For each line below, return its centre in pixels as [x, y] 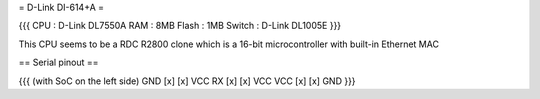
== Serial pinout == [58, 62]
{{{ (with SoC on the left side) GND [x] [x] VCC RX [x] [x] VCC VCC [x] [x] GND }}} [187, 81]
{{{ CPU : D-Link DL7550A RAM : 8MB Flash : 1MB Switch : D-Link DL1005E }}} [180, 26]
